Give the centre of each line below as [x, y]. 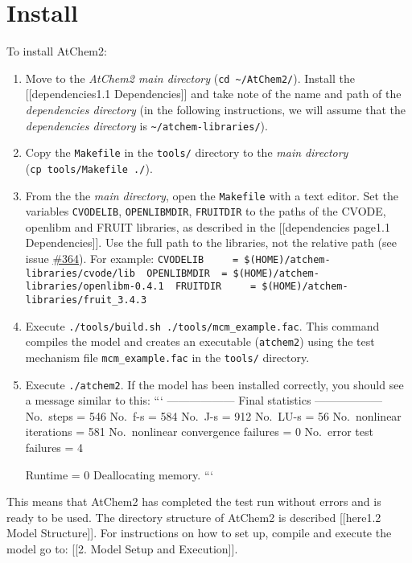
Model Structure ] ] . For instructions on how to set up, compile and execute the [199, 533]
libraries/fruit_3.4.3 [86, 300]
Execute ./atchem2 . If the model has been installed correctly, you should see [214, 384]
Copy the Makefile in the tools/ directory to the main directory [187, 152]
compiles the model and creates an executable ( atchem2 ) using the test [200, 341]
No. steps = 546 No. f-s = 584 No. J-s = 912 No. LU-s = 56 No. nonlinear [213, 415]
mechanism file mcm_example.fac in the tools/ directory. [167, 357]
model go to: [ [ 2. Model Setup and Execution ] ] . [122, 549]
